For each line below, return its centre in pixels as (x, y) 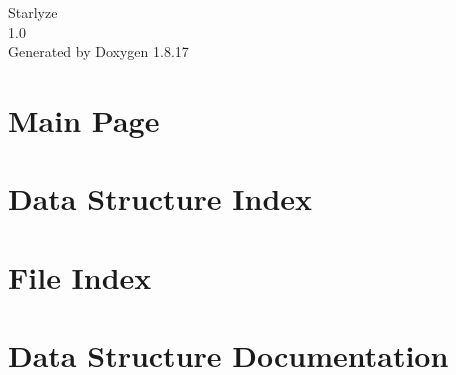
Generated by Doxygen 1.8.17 (98, 51)
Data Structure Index (160, 198)
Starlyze (33, 12)
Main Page (84, 119)
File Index (80, 276)
